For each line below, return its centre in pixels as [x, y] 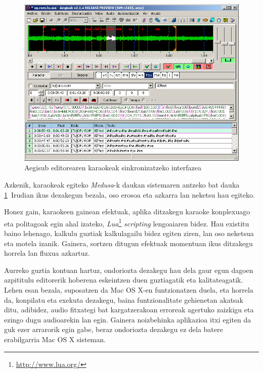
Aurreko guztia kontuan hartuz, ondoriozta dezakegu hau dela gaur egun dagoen [129, 270]
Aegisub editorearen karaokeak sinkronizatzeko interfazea [113, 168]
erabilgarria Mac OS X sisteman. [55, 339]
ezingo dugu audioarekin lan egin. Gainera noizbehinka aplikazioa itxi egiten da [128, 319]
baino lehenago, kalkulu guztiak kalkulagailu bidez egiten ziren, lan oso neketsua [129, 233]
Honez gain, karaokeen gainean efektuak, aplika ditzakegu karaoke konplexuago [127, 212]
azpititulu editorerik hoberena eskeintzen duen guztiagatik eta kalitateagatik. [124, 280]
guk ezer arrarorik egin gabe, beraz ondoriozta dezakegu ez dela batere [114, 329]
